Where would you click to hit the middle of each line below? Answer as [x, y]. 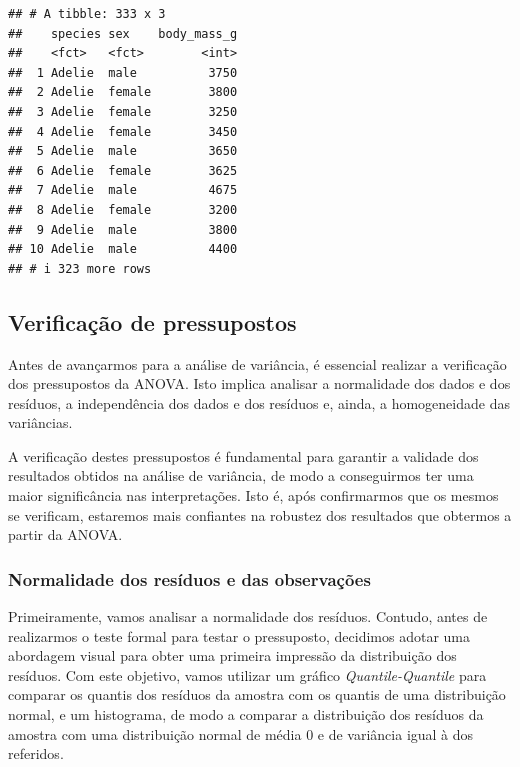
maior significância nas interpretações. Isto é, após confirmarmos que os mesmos [253, 495]
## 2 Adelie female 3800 [123, 92]
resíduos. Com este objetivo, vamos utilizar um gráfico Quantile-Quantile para [247, 674]
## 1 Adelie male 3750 [123, 72]
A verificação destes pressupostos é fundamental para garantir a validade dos [243, 455]
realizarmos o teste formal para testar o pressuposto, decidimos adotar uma [239, 635]
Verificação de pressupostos [152, 321]
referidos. [36, 753]
